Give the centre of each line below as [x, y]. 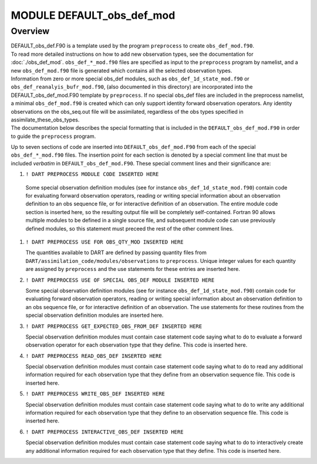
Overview [30, 31]
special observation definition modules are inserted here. [95, 315]
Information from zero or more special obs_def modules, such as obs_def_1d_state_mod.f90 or [130, 79]
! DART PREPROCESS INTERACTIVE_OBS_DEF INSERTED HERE [104, 432]
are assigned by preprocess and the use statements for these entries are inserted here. [133, 269]
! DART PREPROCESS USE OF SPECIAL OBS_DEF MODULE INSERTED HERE [120, 280]
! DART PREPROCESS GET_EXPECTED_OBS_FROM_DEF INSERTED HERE [114, 326]
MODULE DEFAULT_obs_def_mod [93, 15]
